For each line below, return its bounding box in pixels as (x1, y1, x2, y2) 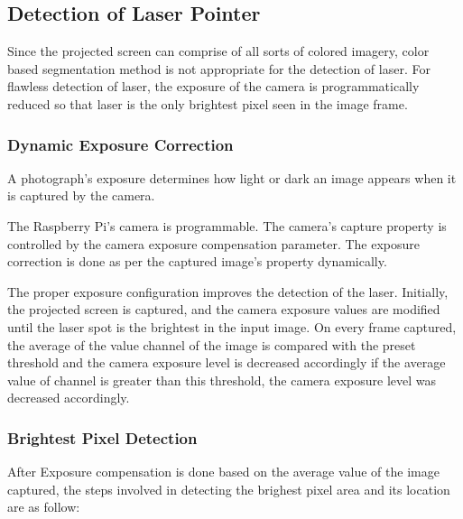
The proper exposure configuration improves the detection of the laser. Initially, (7, 282, 449, 301)
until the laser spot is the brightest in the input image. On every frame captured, (7, 317, 457, 336)
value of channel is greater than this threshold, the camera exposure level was (7, 370, 436, 389)
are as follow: (7, 497, 80, 516)
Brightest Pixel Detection (7, 426, 198, 449)
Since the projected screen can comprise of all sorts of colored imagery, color (7, 42, 430, 60)
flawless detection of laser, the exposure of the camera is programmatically (7, 77, 420, 96)
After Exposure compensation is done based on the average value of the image (7, 462, 440, 481)
